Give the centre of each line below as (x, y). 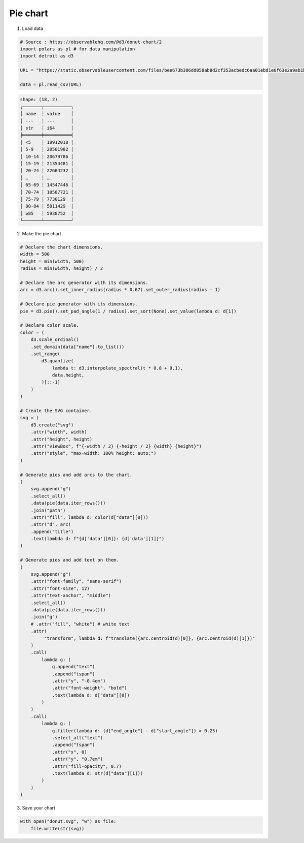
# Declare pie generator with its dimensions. (79, 304)
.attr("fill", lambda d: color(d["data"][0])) (90, 517)
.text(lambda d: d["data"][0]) (91, 695)
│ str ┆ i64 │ (47, 128)
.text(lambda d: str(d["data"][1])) (98, 773)
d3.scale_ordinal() (55, 340)
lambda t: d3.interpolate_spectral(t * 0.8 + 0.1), (118, 368)
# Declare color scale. (50, 325)
